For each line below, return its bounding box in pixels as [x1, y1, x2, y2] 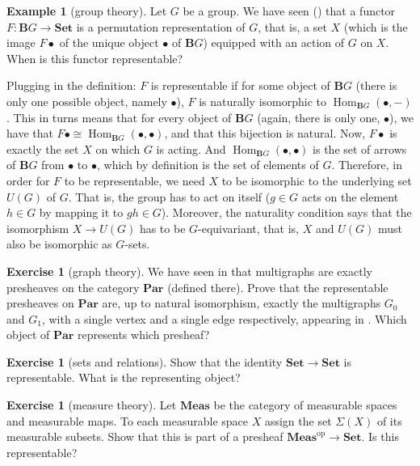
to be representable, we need [64, 172, 205, 189]
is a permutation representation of [76, 18, 246, 35]
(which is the [343, 18, 408, 35]
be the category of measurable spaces [213, 396, 397, 413]
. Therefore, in [331, 156, 403, 173]
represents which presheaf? [78, 326, 210, 343]
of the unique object [59, 34, 159, 51]
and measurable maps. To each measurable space [6, 412, 249, 429]
